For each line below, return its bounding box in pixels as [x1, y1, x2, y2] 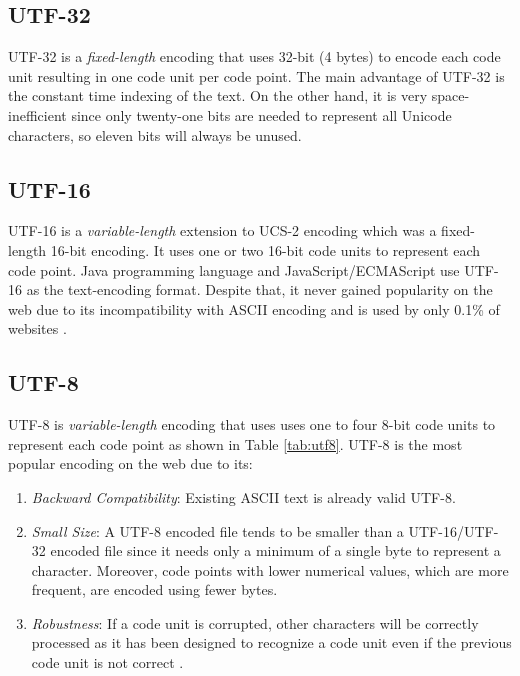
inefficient [8, 104, 67, 125]
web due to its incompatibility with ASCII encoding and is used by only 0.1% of [8, 298, 500, 319]
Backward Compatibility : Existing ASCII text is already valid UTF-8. [31, 486, 456, 507]
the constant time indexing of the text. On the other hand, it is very [8, 85, 428, 106]
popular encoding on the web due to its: [8, 453, 253, 474]
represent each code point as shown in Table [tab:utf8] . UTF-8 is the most [8, 433, 463, 454]
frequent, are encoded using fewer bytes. [31, 579, 278, 600]
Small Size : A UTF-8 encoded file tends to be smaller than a [31, 520, 404, 541]
